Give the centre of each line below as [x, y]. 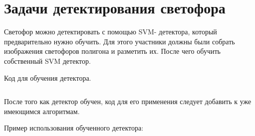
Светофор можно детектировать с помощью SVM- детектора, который [111, 32]
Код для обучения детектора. [48, 77]
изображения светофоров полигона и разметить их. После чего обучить [112, 51]
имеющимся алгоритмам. [42, 111]
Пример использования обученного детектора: [74, 128]
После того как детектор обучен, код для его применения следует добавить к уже [128, 101]
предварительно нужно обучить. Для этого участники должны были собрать [120, 41]
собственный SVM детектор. [47, 61]
